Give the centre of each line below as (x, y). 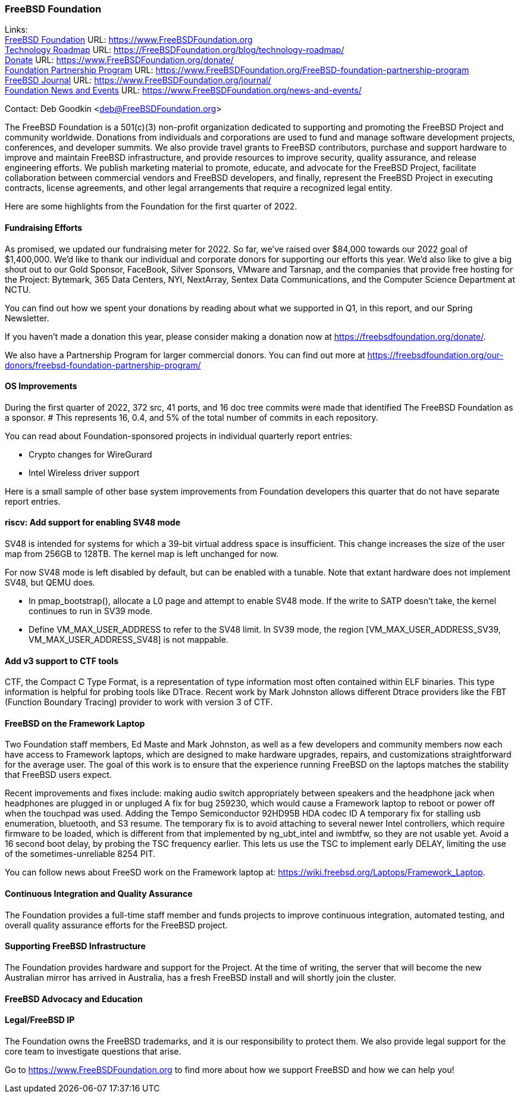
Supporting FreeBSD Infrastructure (75, 946)
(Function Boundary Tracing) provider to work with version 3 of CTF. (139, 702)
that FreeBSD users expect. (58, 775)
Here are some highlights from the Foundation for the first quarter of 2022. (151, 207)
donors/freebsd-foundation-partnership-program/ (103, 365)
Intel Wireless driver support (84, 473)
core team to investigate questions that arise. (93, 1051)
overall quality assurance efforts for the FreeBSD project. (116, 925)
